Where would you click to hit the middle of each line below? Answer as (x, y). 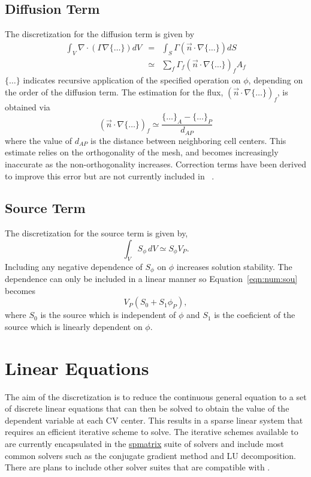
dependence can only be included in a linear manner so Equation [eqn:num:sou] (151, 279)
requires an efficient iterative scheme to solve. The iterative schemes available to (152, 432)
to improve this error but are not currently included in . (110, 175)
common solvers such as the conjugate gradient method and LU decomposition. (150, 455)
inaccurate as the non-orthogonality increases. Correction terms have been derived (156, 163)
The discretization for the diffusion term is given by (100, 34)
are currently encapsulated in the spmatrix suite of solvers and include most (144, 444)
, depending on (276, 80)
